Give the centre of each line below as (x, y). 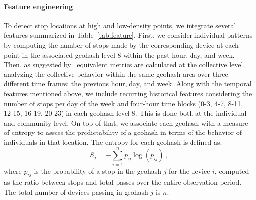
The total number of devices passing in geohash (76, 192)
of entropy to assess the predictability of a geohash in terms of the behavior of (123, 132)
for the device (190, 170)
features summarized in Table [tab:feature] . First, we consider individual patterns (128, 35)
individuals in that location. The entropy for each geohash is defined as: (113, 142)
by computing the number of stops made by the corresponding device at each (121, 44)
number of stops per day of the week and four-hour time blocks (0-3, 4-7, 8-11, (124, 103)
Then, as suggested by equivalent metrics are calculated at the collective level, (125, 64)
